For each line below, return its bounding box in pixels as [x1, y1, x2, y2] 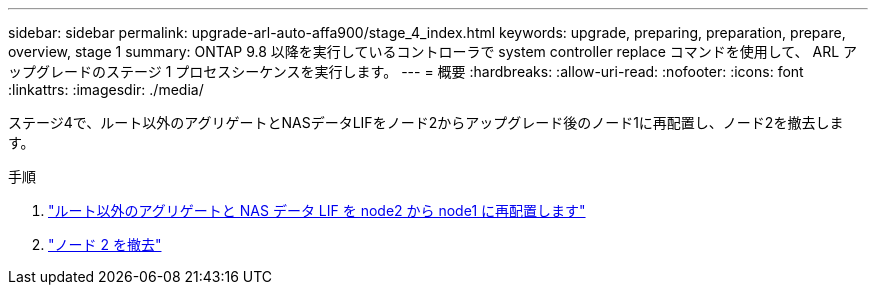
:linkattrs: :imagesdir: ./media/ [8, 81, 204, 98]
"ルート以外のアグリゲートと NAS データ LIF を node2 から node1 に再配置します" [48, 202, 586, 219]
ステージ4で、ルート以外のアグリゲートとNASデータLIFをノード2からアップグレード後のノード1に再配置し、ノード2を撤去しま [8, 114, 844, 131]
